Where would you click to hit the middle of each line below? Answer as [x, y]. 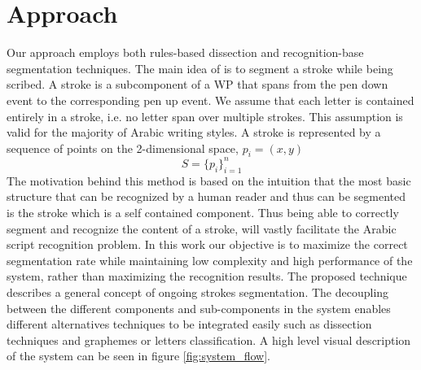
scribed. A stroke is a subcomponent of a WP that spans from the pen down [197, 84]
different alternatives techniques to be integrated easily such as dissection [189, 324]
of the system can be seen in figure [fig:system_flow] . [138, 356]
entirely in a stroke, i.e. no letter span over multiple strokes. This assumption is [205, 116]
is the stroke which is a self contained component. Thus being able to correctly [203, 212]
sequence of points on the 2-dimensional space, [123, 148]
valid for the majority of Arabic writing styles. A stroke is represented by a [194, 132]
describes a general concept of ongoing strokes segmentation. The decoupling [198, 292]
